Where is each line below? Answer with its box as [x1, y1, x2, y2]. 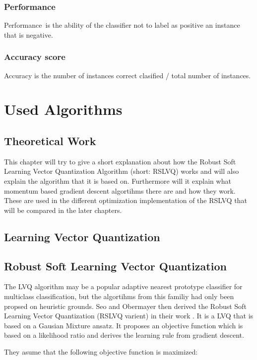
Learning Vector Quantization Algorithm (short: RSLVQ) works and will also [4, 166, 239, 176]
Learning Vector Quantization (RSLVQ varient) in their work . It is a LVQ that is [4, 310, 254, 321]
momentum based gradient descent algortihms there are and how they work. [4, 185, 236, 196]
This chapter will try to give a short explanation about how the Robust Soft [4, 156, 236, 166]
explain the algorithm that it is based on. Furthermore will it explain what [4, 175, 231, 186]
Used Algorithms [4, 99, 123, 119]
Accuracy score [4, 51, 65, 63]
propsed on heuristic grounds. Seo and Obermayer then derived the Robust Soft [4, 301, 247, 311]
